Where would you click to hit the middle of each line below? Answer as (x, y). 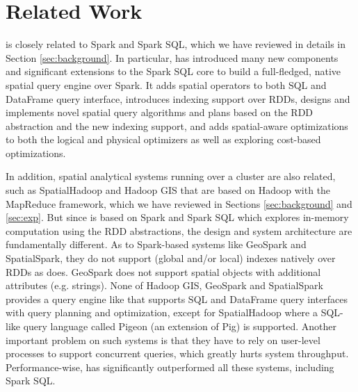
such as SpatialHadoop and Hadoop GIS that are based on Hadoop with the (168, 190)
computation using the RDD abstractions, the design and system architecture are (179, 230)
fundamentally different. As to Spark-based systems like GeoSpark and (156, 244)
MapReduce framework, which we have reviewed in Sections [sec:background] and (179, 203)
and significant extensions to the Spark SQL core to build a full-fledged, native (173, 71)
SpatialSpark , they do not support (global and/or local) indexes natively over (171, 258)
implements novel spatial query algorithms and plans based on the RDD (160, 112)
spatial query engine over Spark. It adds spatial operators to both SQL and (166, 84)
